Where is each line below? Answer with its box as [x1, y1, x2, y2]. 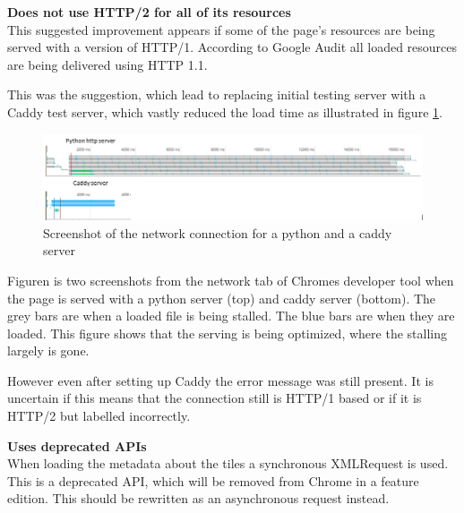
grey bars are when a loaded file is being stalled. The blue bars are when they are [7, 306, 455, 325]
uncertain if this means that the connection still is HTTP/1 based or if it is [7, 389, 422, 407]
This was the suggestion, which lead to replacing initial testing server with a [7, 85, 426, 104]
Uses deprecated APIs [7, 436, 147, 455]
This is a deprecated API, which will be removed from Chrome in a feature [7, 471, 419, 490]
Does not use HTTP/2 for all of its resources [7, 3, 291, 21]
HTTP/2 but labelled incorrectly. [7, 406, 191, 425]
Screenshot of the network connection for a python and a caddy [43, 223, 392, 242]
